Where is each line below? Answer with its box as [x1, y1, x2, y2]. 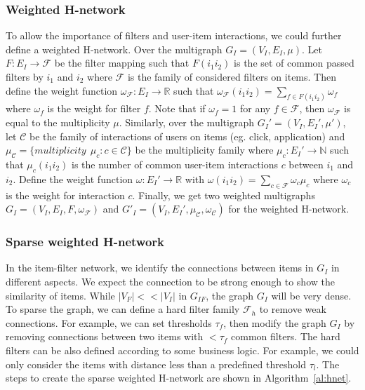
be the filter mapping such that [54, 55, 190, 70]
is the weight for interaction [6, 187, 125, 202]
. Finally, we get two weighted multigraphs [132, 187, 315, 202]
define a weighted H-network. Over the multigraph [6, 41, 223, 56]
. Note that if [148, 101, 206, 116]
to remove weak [259, 302, 326, 316]
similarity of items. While [6, 288, 115, 302]
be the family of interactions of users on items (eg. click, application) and [29, 128, 345, 143]
